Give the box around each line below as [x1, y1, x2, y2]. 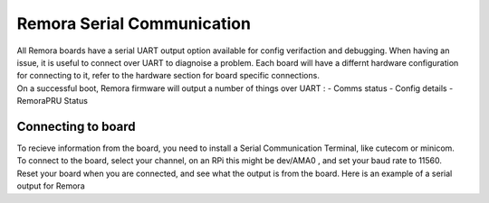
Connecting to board [16, 118, 136, 134]
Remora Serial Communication [16, 14, 251, 33]
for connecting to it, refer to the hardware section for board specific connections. [16, 70, 321, 81]
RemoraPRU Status [16, 96, 88, 106]
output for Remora [16, 180, 85, 191]
